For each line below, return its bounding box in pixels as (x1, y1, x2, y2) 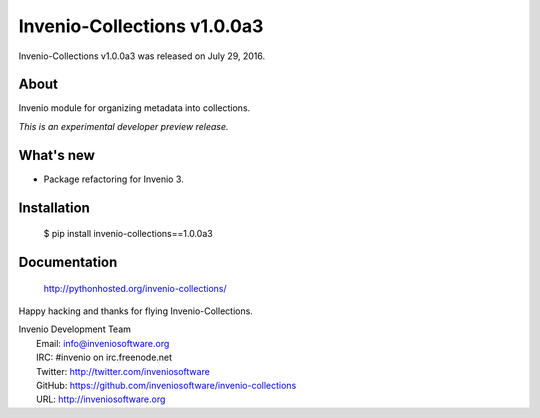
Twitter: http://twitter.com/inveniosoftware (36, 365, 210, 377)
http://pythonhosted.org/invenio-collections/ (43, 282, 227, 294)
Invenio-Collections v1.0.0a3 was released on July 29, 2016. (18, 50, 266, 62)
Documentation (18, 253, 118, 270)
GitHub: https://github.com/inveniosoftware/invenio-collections (36, 379, 297, 391)
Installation (18, 199, 90, 216)
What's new (18, 146, 95, 164)
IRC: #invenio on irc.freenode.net (36, 351, 173, 364)
